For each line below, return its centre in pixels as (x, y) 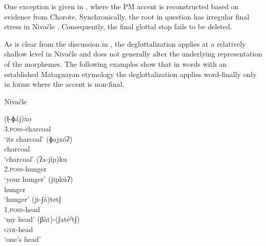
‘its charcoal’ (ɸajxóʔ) (38, 138)
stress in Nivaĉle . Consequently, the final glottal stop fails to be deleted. (118, 26)
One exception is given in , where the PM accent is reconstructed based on (121, 6)
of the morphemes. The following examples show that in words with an (116, 63)
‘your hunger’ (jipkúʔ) (39, 178)
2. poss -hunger (25, 169)
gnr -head (19, 229)
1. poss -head (22, 209)
